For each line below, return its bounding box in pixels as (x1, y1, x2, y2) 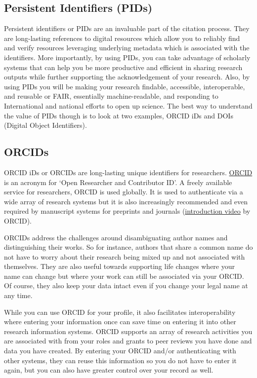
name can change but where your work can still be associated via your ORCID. (4, 270, 244, 281)
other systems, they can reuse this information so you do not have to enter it (4, 355, 237, 365)
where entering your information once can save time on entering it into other (4, 316, 236, 327)
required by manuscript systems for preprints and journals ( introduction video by (4, 206, 251, 216)
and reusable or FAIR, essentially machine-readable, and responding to (4, 91, 218, 101)
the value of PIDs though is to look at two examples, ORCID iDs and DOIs (4, 110, 233, 120)
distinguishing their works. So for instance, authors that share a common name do (4, 242, 253, 252)
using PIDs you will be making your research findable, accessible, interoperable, (4, 81, 245, 91)
